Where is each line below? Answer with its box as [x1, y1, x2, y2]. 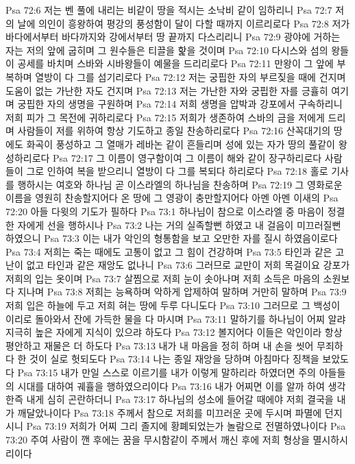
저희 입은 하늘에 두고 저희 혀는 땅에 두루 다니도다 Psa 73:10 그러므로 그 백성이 [5, 298, 341, 313]
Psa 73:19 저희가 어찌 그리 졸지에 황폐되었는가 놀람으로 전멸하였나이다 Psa [26, 419, 346, 433]
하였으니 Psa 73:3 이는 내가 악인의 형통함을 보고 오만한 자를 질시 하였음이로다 [5, 231, 338, 245]
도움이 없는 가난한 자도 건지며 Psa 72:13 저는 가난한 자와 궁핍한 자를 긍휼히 [5, 83, 328, 97]
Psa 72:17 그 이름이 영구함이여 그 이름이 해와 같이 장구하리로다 [53, 150, 322, 164]
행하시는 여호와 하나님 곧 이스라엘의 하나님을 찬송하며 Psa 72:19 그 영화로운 [17, 177, 343, 191]
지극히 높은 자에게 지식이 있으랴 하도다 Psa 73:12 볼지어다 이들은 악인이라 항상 [5, 325, 343, 339]
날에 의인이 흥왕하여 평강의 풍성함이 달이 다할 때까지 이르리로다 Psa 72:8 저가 [17, 16, 350, 30]
